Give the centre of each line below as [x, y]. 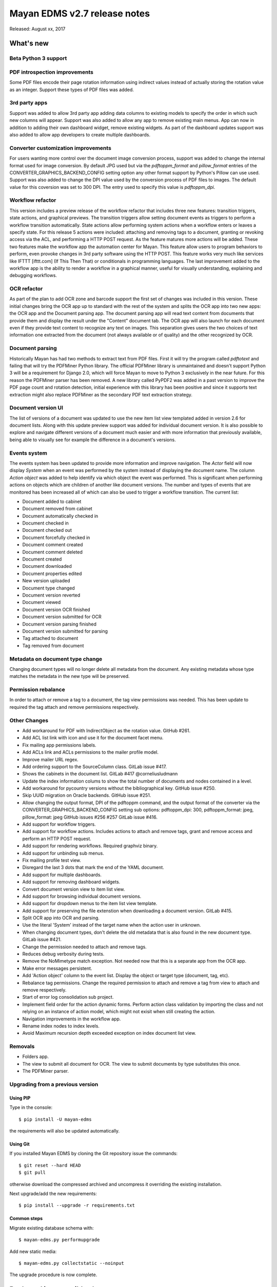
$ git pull [32, 1173]
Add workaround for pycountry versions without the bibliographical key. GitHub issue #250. [119, 788]
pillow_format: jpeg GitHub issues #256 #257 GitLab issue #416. [90, 817]
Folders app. [35, 1057]
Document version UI [36, 408]
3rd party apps [28, 103]
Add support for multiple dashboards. [62, 875]
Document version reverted [51, 595]
